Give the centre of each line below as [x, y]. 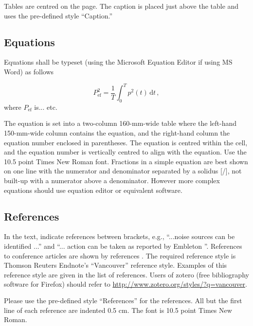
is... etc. [46, 107]
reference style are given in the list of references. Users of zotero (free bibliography [126, 274]
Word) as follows [29, 71]
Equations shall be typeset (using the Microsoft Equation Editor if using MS [118, 62]
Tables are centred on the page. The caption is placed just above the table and [121, 6]
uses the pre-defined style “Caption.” [58, 15]
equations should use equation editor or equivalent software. [93, 190]
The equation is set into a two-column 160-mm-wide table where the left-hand [120, 123]
